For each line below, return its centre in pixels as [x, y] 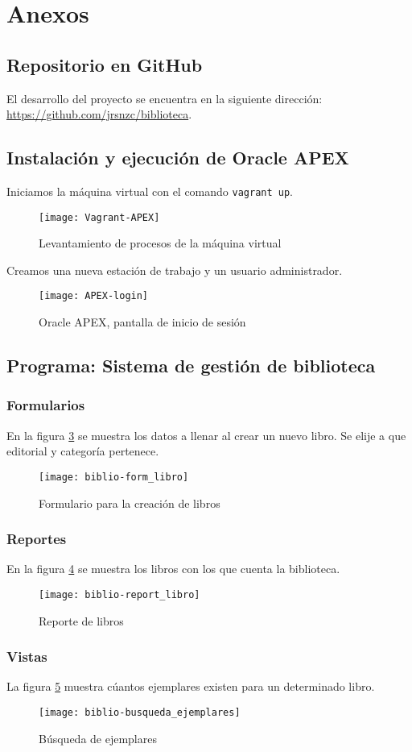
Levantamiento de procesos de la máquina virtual [160, 243]
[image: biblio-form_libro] [114, 477]
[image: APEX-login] [94, 296]
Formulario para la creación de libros [130, 503]
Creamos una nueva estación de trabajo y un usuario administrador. [175, 270]
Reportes [37, 539]
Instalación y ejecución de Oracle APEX [178, 158]
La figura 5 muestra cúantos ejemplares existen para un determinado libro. [191, 686]
